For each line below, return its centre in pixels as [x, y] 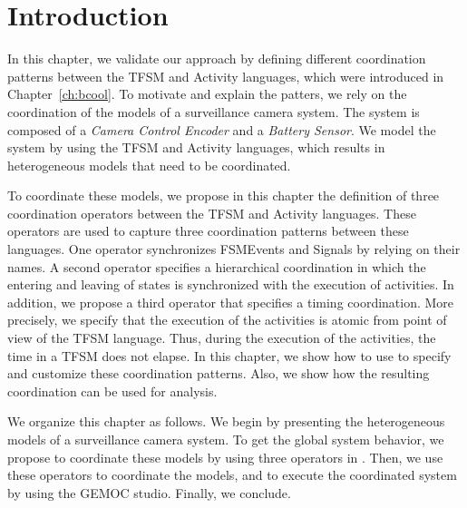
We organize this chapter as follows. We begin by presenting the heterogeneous [226, 421]
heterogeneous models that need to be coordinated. [149, 165]
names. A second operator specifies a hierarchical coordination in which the [217, 266]
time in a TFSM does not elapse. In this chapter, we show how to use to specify [229, 355]
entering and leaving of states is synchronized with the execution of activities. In [231, 284]
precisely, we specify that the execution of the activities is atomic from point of [227, 320]
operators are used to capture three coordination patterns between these [208, 231]
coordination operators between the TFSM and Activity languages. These [212, 213]
